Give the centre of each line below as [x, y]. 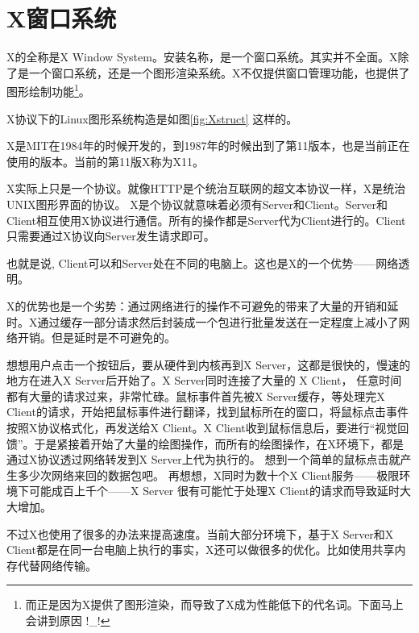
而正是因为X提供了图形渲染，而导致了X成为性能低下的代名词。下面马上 [214, 604]
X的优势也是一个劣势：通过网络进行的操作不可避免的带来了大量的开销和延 [203, 305]
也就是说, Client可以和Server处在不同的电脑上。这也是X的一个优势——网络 [203, 262]
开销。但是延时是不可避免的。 [96, 337]
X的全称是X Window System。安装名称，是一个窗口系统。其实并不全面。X [202, 57]
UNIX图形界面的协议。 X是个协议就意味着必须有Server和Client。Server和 [197, 204]
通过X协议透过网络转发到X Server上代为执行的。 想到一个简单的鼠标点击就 [203, 459]
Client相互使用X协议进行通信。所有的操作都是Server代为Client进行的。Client [206, 220]
